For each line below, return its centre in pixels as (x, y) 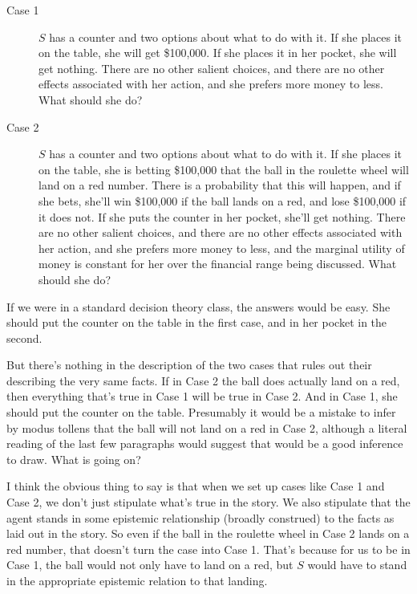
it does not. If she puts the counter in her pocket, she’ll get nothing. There (222, 216)
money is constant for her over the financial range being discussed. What (218, 264)
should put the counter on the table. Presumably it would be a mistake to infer (201, 412)
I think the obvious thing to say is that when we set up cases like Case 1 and (196, 486)
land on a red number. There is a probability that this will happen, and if (220, 185)
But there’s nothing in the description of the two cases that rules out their (189, 365)
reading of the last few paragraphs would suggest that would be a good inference (205, 443)
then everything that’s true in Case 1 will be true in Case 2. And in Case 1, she (202, 396)
